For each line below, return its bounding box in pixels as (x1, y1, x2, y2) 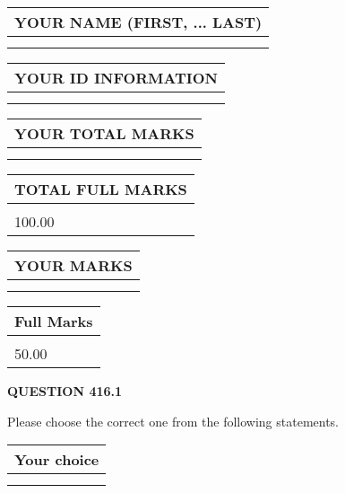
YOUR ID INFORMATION (14, 67, 218, 88)
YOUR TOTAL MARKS (14, 123, 194, 144)
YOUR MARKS (14, 255, 133, 276)
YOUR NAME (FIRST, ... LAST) (14, 12, 263, 32)
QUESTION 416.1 (7, 382, 123, 400)
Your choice (14, 449, 99, 471)
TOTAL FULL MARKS (14, 179, 187, 199)
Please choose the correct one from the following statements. (7, 411, 340, 430)
